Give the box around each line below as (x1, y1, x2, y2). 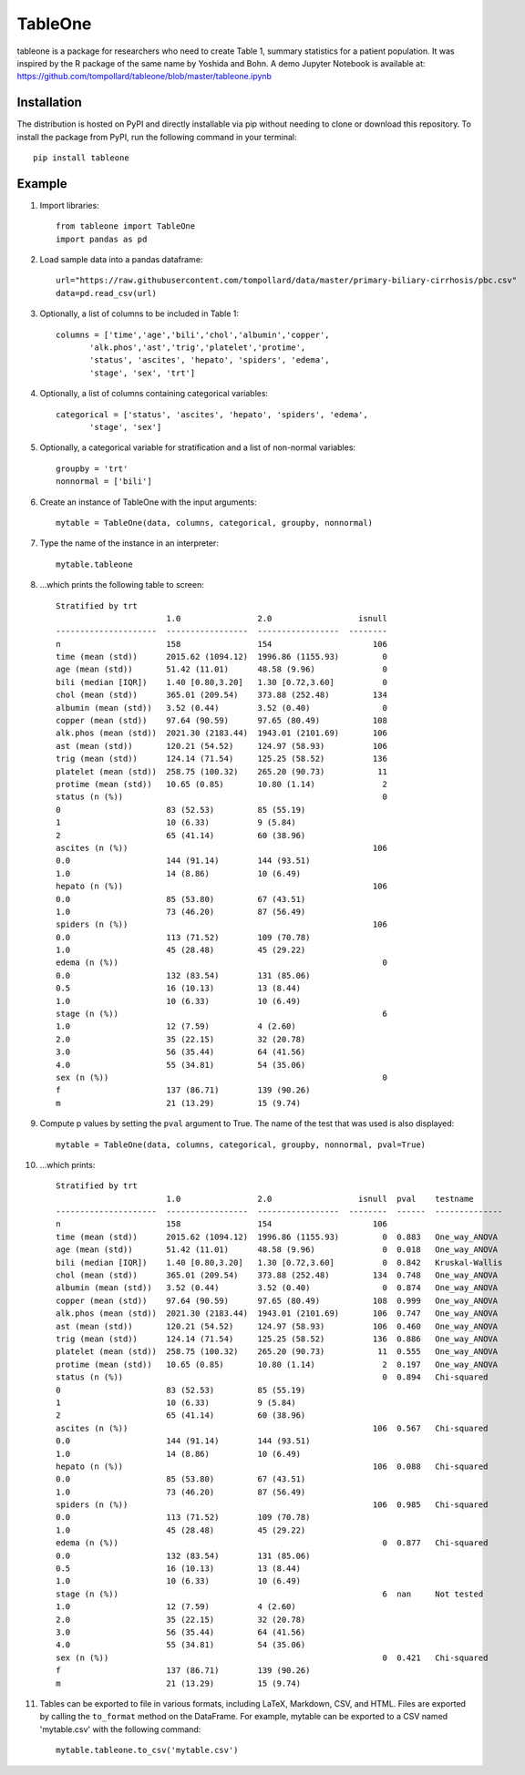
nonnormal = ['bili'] (56, 477, 152, 487)
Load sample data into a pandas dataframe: (39, 254, 203, 265)
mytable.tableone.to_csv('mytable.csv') (56, 1745, 239, 1756)
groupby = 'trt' (56, 463, 129, 474)
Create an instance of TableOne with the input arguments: (39, 497, 257, 508)
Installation (16, 95, 82, 110)
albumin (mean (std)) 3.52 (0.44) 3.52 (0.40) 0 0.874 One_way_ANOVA (56, 1283, 499, 1293)
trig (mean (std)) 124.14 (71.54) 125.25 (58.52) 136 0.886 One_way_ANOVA (56, 1334, 499, 1344)
